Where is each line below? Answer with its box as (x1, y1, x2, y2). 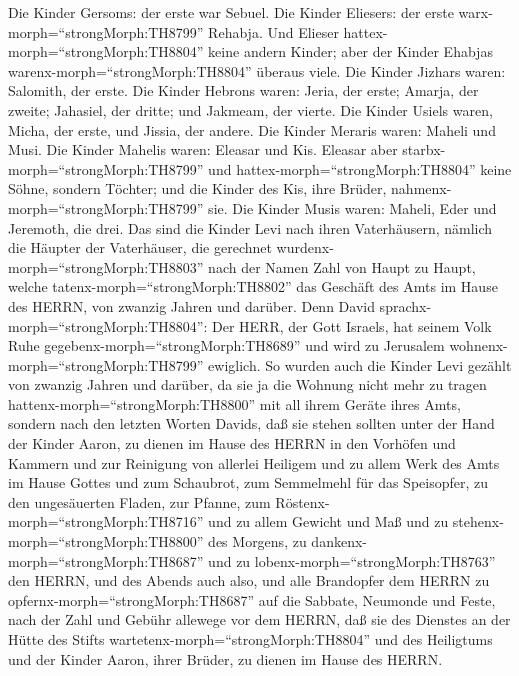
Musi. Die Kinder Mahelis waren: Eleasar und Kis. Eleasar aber (8, 139, 398, 160)
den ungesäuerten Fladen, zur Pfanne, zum (8, 491, 271, 512)
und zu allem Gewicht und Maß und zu (208, 511, 449, 532)
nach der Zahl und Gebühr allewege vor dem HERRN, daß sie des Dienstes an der (8, 609, 511, 630)
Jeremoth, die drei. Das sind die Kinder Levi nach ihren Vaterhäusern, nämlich (8, 217, 493, 238)
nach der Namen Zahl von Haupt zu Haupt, (208, 256, 476, 277)
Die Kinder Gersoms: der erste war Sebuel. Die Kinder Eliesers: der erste (8, 2, 454, 22)
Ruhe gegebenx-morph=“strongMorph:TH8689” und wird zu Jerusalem (8, 335, 445, 356)
